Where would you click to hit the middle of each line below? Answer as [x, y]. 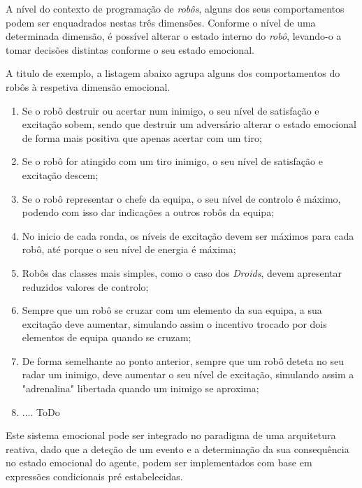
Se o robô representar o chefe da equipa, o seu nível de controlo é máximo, [181, 198]
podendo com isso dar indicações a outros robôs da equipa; [148, 212]
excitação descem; [60, 174]
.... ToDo [41, 411]
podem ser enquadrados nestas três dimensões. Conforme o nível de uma [161, 22]
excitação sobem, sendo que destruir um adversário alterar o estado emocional [189, 124]
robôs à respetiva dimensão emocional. [88, 86]
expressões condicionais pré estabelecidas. [94, 476]
